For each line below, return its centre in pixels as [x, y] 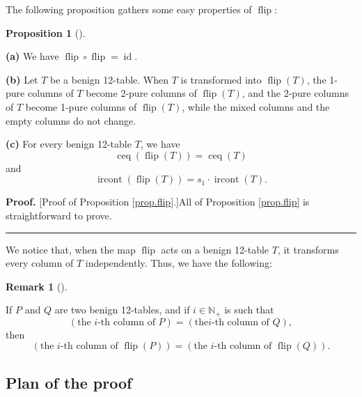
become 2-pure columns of [141, 93]
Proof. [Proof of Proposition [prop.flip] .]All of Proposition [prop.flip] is [158, 202]
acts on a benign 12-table [215, 249]
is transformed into [221, 79]
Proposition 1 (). [46, 32]
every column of [40, 263]
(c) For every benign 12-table [69, 144]
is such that [249, 310]
